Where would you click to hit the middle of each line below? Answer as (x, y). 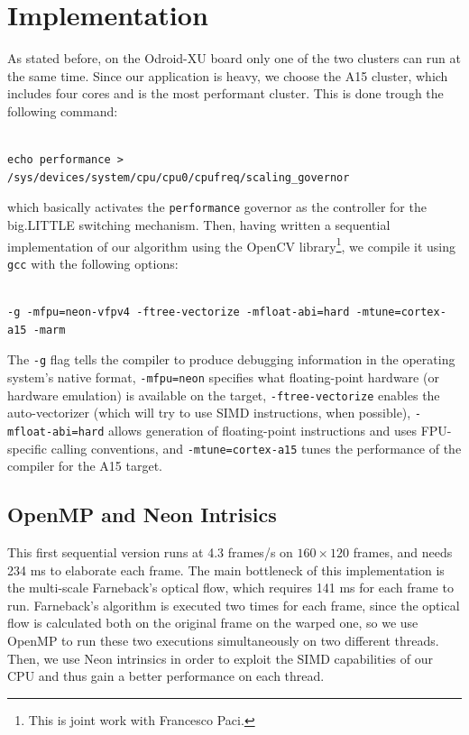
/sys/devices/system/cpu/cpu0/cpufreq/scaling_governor (179, 177)
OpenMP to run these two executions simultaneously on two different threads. (223, 640)
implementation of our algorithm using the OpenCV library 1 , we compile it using (231, 244)
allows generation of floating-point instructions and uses (262, 430)
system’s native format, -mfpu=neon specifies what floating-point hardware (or (223, 377)
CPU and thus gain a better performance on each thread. (166, 676)
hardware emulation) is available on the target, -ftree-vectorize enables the (224, 395)
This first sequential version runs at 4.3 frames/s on (150, 551)
